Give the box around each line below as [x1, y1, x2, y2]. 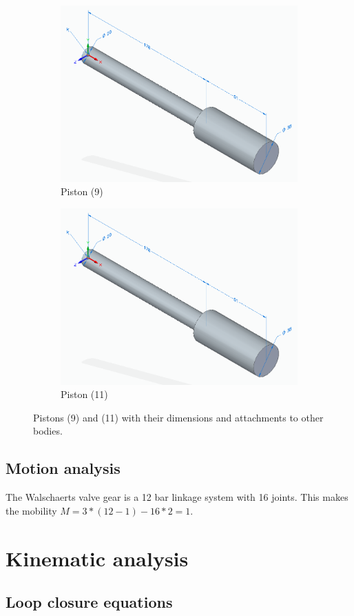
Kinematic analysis [6, 544, 189, 572]
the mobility [6, 503, 57, 517]
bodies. [33, 424, 63, 438]
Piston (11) [61, 387, 108, 401]
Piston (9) [61, 184, 103, 199]
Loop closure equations [6, 591, 173, 613]
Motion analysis [6, 457, 121, 479]
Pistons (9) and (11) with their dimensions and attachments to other [33, 410, 324, 424]
